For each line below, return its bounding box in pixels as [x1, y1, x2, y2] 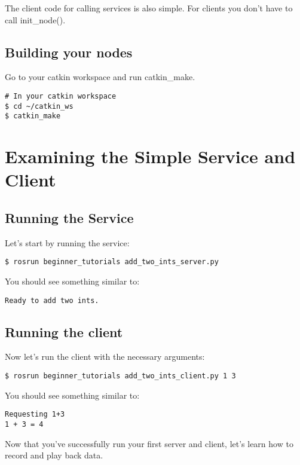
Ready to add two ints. [5, 296, 99, 305]
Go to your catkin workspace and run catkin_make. [5, 71, 195, 83]
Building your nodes [5, 42, 133, 61]
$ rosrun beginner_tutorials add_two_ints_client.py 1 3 [5, 372, 236, 381]
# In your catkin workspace [5, 91, 117, 100]
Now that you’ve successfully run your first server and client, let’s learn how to [5, 437, 293, 449]
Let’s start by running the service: [5, 236, 130, 249]
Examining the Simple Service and [5, 144, 296, 169]
